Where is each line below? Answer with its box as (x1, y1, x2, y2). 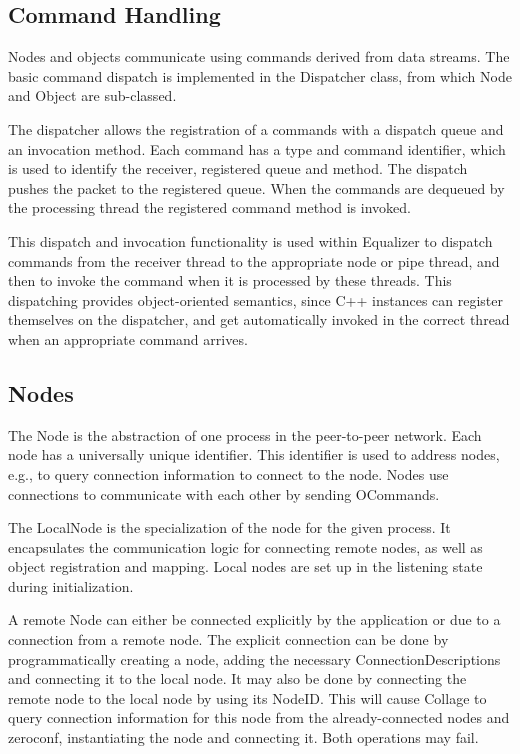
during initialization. (8, 575, 134, 596)
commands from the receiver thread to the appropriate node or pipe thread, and (8, 250, 500, 271)
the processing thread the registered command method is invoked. (8, 197, 411, 218)
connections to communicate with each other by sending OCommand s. (8, 483, 440, 504)
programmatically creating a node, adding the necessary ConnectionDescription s (8, 648, 501, 669)
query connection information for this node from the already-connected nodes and (8, 707, 510, 728)
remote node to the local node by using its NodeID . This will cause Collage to (8, 687, 487, 708)
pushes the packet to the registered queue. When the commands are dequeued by (8, 177, 505, 198)
